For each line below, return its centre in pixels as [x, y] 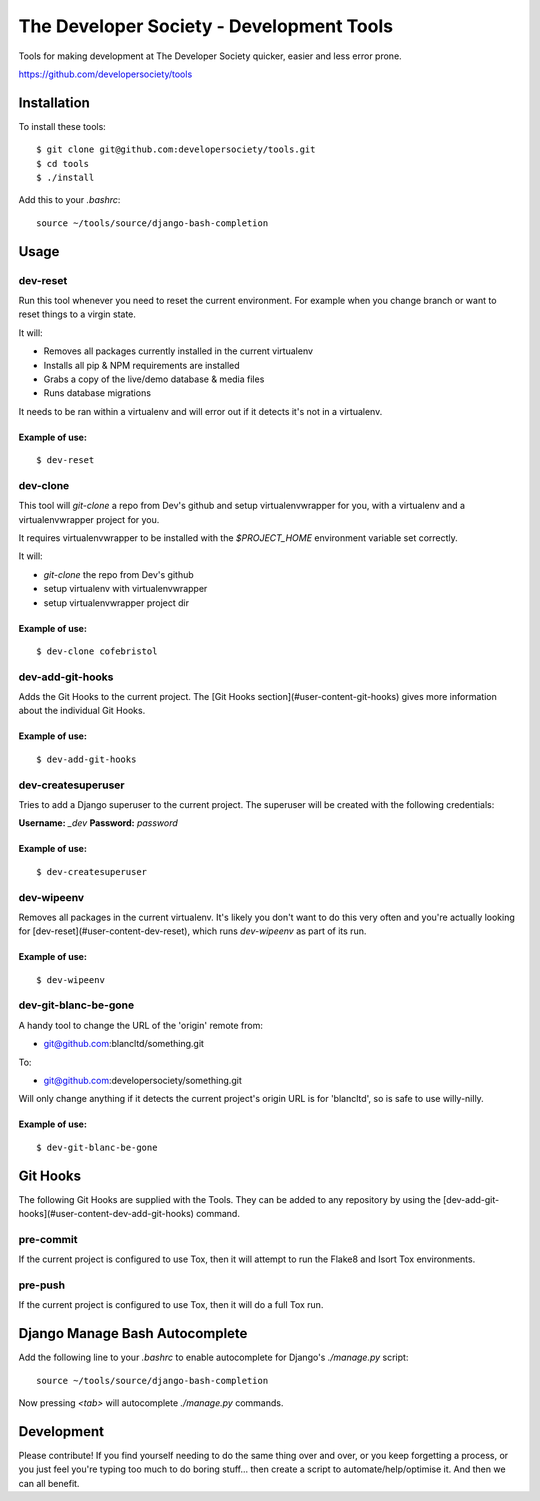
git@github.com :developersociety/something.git [142, 1081]
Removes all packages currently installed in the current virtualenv [178, 351]
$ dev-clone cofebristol [97, 651]
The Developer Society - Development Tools [206, 26]
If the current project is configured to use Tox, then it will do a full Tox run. [171, 1305]
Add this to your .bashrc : [69, 200]
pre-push [41, 1285]
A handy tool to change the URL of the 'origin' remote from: [141, 1025]
